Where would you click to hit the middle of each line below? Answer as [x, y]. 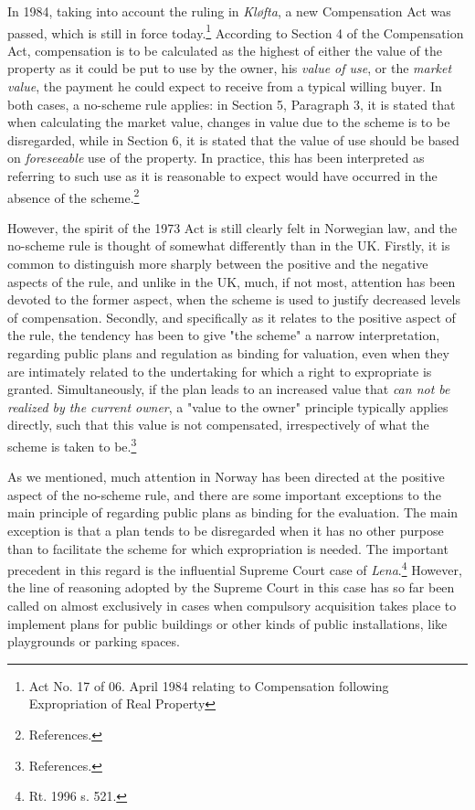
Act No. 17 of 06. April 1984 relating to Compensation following [209, 685]
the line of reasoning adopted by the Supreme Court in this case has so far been [231, 587]
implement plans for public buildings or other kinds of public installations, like [227, 623]
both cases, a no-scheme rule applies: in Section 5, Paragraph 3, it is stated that [232, 104]
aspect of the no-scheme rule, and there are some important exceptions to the [224, 494]
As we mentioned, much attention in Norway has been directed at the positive [226, 477]
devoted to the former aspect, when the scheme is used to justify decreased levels [234, 299]
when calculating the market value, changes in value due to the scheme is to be [229, 122]
